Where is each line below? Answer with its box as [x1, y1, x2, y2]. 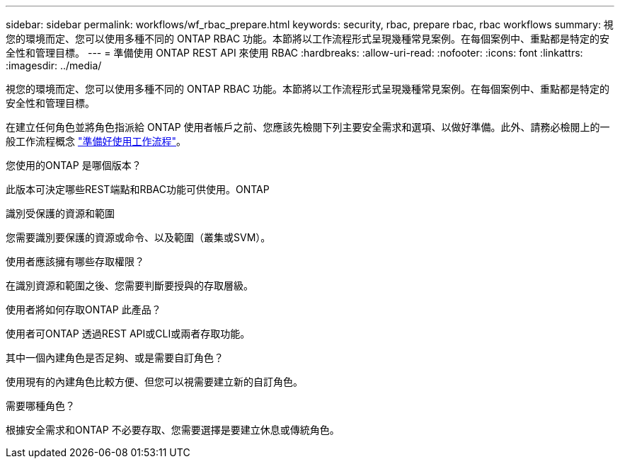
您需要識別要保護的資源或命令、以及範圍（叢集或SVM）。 [6, 231, 271, 243]
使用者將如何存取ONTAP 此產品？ [6, 303, 161, 315]
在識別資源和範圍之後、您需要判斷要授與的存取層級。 [6, 279, 253, 291]
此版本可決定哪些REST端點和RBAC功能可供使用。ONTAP [6, 183, 270, 195]
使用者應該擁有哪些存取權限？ [6, 255, 144, 267]
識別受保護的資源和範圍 [6, 207, 115, 219]
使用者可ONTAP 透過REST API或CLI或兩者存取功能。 [6, 327, 251, 340]
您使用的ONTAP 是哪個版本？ [6, 159, 142, 171]
